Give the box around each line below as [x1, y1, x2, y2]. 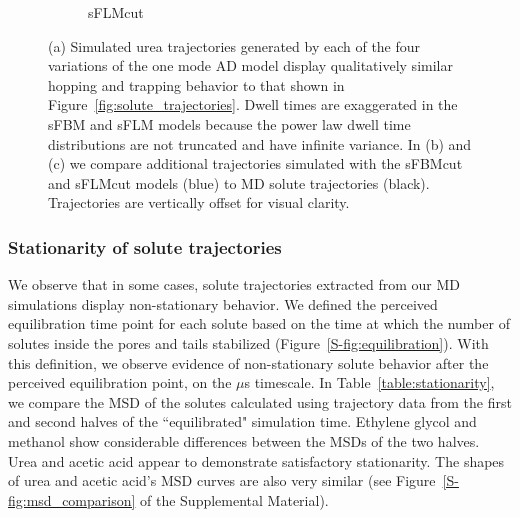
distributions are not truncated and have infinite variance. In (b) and [48, 133, 472, 154]
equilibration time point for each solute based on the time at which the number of [8, 313, 510, 334]
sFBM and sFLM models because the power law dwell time [48, 113, 411, 134]
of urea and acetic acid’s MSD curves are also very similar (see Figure [8, 470, 436, 491]
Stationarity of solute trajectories [8, 234, 282, 259]
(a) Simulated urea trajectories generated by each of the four [48, 35, 421, 56]
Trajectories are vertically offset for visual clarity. [48, 192, 350, 213]
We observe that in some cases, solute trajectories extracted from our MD [8, 274, 460, 295]
